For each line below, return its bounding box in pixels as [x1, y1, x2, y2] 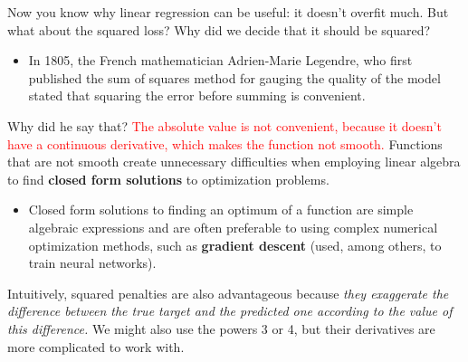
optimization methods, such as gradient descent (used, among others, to [28, 235, 442, 254]
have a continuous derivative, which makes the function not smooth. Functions [7, 134, 443, 153]
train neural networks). [28, 253, 157, 272]
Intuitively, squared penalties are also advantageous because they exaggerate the [7, 283, 449, 302]
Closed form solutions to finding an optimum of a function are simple [28, 200, 414, 219]
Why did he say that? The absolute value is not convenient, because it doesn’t [7, 116, 442, 135]
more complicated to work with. [7, 337, 185, 356]
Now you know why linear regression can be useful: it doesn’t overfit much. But [7, 3, 449, 21]
